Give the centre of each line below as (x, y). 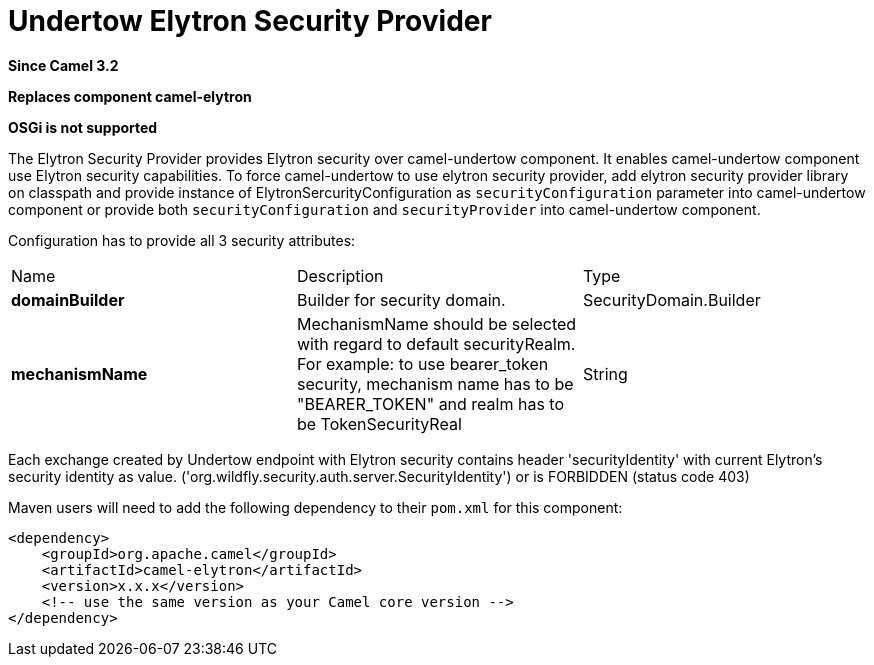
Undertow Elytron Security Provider (250, 21)
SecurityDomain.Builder (671, 299)
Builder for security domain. (401, 299)
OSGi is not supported (83, 127)
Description (340, 275)
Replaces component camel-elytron (130, 96)
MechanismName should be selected (436, 323)
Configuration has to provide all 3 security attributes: (182, 240)
